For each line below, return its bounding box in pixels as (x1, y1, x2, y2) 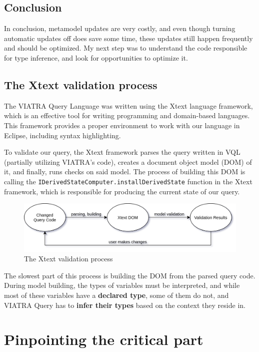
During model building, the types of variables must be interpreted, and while (4, 280, 240, 290)
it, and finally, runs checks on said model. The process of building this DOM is (4, 166, 245, 177)
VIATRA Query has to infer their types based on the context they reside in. (4, 299, 245, 310)
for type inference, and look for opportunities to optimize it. (4, 52, 188, 63)
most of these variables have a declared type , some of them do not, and (4, 290, 229, 300)
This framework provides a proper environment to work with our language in (4, 120, 240, 130)
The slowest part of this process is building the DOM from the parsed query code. (4, 270, 255, 280)
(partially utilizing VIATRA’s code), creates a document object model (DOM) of (4, 156, 252, 167)
